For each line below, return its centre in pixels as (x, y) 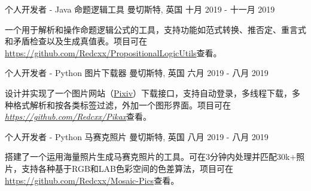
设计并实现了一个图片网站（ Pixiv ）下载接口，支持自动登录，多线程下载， (149, 93)
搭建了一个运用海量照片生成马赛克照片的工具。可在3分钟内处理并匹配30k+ (151, 157)
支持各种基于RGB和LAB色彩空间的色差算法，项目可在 (127, 168)
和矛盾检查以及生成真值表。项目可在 (76, 41)
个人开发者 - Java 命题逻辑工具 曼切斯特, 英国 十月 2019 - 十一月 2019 (140, 9)
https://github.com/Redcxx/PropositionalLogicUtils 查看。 (113, 52)
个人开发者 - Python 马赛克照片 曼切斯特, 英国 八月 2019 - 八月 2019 (137, 136)
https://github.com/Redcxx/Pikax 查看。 (78, 116)
